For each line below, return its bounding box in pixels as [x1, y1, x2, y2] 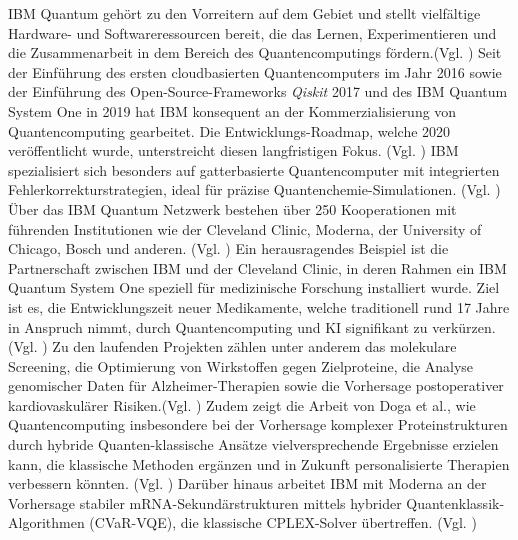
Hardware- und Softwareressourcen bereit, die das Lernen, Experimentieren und [8, 22, 497, 43]
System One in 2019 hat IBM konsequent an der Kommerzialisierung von [8, 100, 457, 121]
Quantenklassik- [406, 492, 505, 513]
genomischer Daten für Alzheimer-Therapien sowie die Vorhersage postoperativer [8, 375, 504, 396]
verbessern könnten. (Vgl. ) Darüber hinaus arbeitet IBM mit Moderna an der [8, 473, 487, 494]
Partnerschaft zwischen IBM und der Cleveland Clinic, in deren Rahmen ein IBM [8, 257, 507, 278]
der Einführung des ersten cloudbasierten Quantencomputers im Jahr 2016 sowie [8, 61, 502, 82]
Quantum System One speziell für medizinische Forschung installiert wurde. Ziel [8, 277, 500, 298]
